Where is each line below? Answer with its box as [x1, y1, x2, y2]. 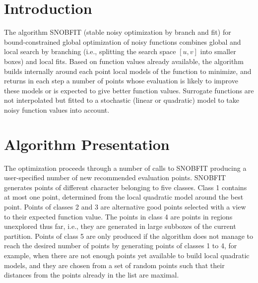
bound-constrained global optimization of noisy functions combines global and [4, 36, 241, 47]
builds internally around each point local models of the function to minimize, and [4, 66, 252, 76]
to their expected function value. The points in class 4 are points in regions [4, 211, 233, 221]
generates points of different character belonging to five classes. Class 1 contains [4, 182, 247, 192]
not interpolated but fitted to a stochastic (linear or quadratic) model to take [4, 95, 239, 105]
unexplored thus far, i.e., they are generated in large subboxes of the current [4, 221, 236, 231]
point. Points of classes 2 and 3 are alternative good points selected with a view [4, 201, 246, 212]
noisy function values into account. [4, 104, 110, 115]
